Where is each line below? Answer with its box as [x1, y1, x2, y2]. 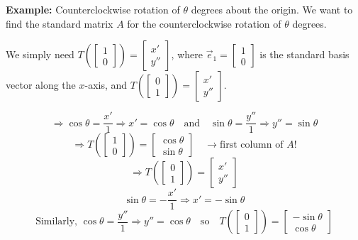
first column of [219, 140, 284, 151]
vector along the [6, 77, 76, 92]
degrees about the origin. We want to [191, 2, 353, 16]
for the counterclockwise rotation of [127, 16, 281, 31]
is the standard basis [259, 47, 349, 62]
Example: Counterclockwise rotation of [6, 2, 180, 16]
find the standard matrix [6, 16, 113, 31]
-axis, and [84, 77, 128, 92]
